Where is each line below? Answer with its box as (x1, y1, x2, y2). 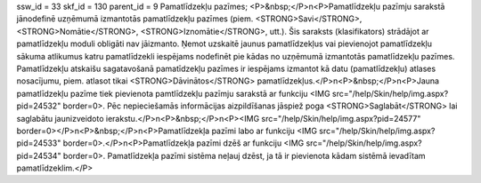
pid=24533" (16, 138, 61, 148)
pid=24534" (16, 150, 61, 161)
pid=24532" (16, 100, 61, 111)
